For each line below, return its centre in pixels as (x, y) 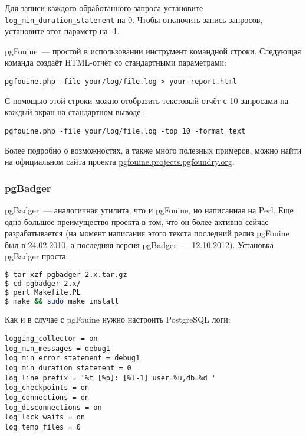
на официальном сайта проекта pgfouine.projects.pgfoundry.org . (120, 162)
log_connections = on (47, 397)
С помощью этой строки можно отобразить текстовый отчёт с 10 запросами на (147, 100)
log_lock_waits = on (45, 417)
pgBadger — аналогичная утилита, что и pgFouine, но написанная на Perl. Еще (149, 209)
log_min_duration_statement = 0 (68, 368)
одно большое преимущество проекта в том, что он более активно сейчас (137, 221)
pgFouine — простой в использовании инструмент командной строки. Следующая (153, 51)
